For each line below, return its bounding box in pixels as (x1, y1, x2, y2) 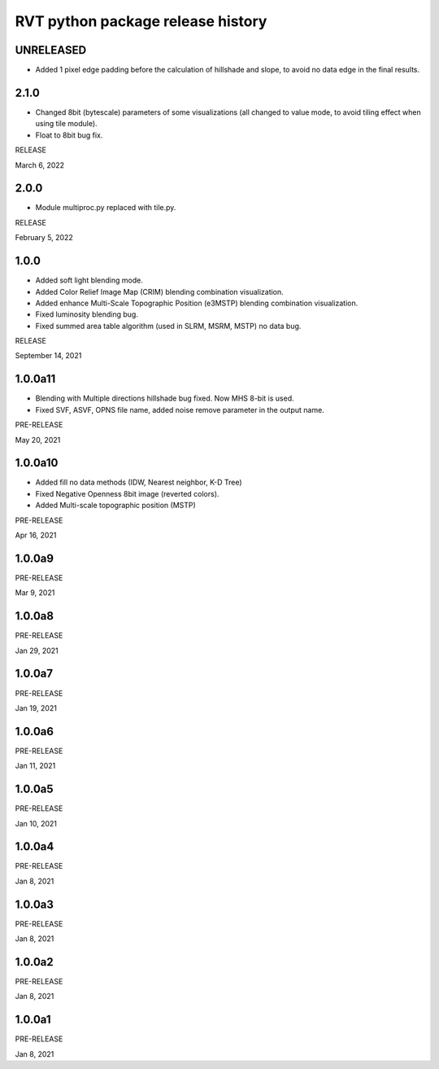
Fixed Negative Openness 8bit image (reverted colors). (35, 488, 219, 498)
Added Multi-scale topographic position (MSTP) (35, 501, 197, 510)
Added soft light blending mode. (35, 275, 144, 285)
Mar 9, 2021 (15, 588, 55, 598)
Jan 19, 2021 (15, 703, 57, 712)
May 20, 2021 (15, 435, 61, 445)
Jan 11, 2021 (15, 761, 56, 771)
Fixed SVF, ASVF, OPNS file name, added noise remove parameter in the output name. (35, 405, 324, 414)
